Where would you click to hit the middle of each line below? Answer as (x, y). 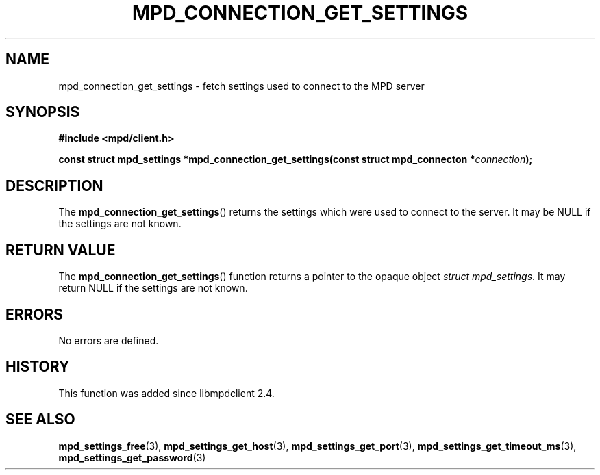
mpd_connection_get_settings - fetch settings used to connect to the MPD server (241, 86)
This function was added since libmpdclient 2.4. (166, 393)
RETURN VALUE (61, 250)
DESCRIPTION (54, 185)
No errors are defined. (109, 340)
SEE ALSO (40, 420)
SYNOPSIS (43, 112)
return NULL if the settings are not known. (153, 288)
